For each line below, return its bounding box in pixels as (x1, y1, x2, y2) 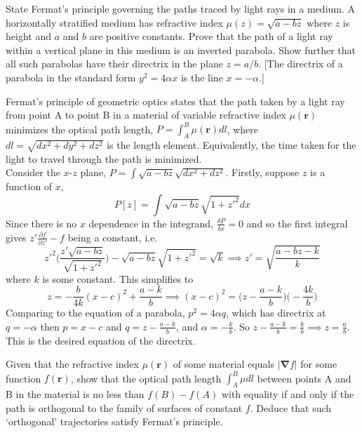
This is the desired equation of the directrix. (6, 333, 196, 347)
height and (6, 29, 51, 44)
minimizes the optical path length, (6, 121, 154, 136)
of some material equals (173, 357, 274, 371)
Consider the (6, 165, 60, 180)
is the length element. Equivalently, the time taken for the (107, 138, 356, 152)
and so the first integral (246, 215, 348, 230)
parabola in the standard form (6, 69, 136, 84)
